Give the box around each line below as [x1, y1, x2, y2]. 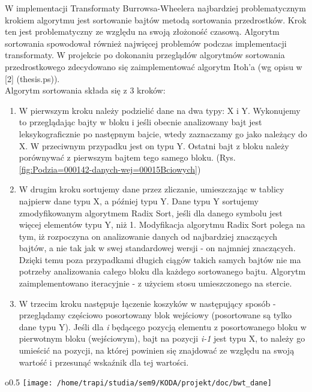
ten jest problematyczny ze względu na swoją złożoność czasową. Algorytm [5, 25, 280, 38]
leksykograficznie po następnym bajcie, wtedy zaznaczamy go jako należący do [19, 127, 307, 140]
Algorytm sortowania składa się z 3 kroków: [5, 84, 166, 97]
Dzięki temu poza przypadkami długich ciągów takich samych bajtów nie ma [19, 253, 301, 266]
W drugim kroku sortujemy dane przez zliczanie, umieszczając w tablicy [19, 183, 284, 195]
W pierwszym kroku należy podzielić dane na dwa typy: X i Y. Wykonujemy [19, 104, 301, 116]
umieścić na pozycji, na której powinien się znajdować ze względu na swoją [19, 344, 295, 357]
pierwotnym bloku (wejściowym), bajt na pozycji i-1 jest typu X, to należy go [19, 332, 305, 345]
